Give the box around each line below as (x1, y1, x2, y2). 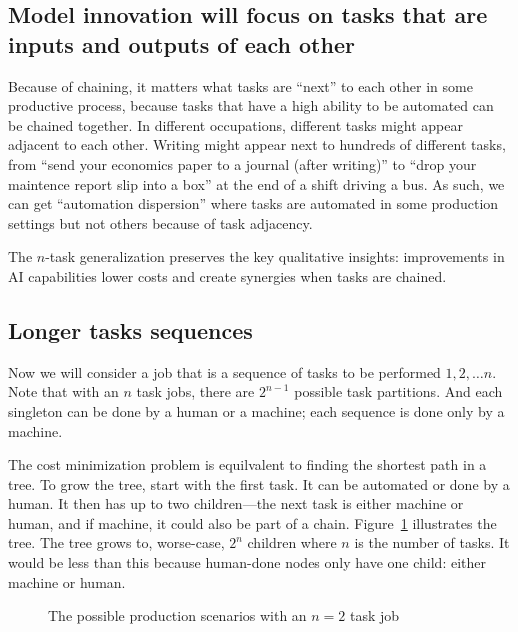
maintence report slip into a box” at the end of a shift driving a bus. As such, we (8, 173, 505, 194)
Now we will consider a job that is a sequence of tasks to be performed (8, 361, 441, 382)
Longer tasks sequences (8, 314, 253, 345)
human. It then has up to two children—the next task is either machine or (8, 493, 464, 514)
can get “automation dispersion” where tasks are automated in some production (8, 193, 499, 214)
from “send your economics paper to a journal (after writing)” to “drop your (8, 153, 477, 174)
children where (247, 532, 337, 553)
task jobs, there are (136, 381, 255, 402)
